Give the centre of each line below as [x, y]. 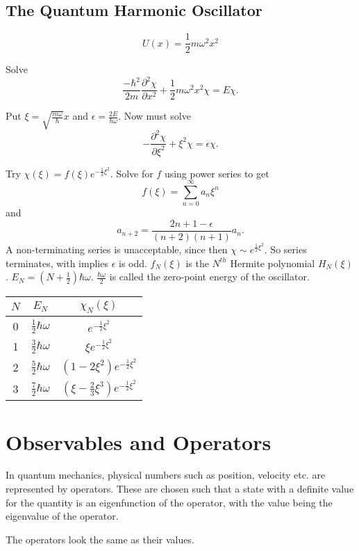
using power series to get [217, 173]
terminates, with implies [57, 263]
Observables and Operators [139, 441]
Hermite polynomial [273, 263]
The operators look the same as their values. [100, 539]
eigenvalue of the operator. [62, 516]
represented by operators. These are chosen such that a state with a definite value [180, 489]
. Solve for [132, 173]
